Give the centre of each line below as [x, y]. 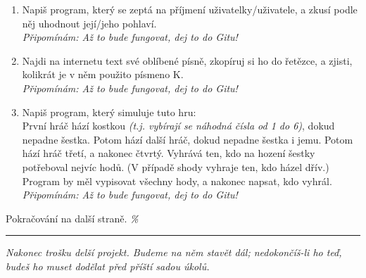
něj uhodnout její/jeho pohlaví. [89, 23]
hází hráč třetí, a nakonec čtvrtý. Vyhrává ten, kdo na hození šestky [169, 153]
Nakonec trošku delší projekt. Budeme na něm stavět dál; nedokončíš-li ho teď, [174, 252]
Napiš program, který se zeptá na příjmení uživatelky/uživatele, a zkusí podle [190, 9]
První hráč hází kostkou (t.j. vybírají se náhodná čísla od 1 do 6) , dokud [178, 126]
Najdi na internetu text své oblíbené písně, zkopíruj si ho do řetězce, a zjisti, [187, 60]
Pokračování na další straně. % [72, 218]
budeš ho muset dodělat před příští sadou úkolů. [108, 266]
